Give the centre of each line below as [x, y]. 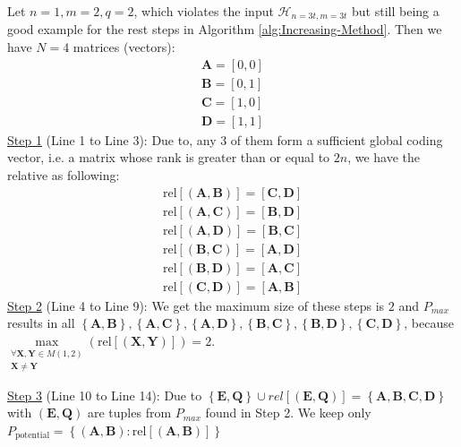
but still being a [396, 11]
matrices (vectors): [124, 47]
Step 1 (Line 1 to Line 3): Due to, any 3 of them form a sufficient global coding [225, 139]
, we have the [384, 157]
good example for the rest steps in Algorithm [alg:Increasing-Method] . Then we [225, 29]
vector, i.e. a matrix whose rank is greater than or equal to [169, 157]
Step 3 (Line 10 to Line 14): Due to [105, 395]
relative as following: [64, 174]
